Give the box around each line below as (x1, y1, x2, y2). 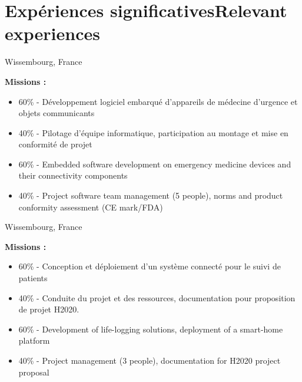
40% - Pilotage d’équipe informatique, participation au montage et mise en (18, 126, 288, 139)
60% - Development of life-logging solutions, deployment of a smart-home (18, 322, 283, 335)
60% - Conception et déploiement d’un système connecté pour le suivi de (18, 260, 281, 272)
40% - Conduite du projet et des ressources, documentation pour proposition (18, 291, 296, 304)
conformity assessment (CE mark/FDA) (18, 200, 163, 213)
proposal (18, 365, 49, 378)
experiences (5, 21, 100, 45)
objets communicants (18, 107, 95, 119)
